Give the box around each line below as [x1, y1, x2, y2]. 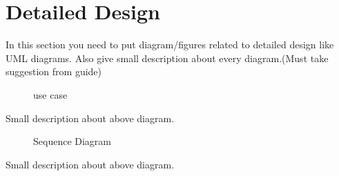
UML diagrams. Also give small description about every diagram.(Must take [6, 50, 329, 65]
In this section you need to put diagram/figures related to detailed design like [6, 37, 334, 52]
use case [33, 87, 68, 101]
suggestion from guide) [6, 64, 102, 79]
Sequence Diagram [33, 134, 112, 148]
